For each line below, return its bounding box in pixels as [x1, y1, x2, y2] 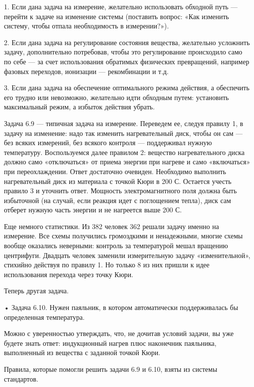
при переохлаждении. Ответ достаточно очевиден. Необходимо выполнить [4, 166, 226, 176]
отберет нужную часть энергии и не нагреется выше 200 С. [4, 205, 182, 215]
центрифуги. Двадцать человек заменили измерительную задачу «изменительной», [4, 250, 251, 260]
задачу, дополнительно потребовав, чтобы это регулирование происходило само [4, 47, 242, 57]
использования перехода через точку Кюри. [4, 269, 134, 279]
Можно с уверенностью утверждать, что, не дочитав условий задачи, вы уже [4, 328, 234, 338]
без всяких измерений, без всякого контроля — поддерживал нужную [4, 137, 212, 148]
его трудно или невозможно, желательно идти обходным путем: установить [4, 92, 229, 102]
